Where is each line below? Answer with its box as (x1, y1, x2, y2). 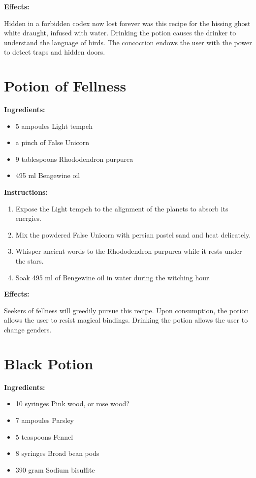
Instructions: (4, 187, 48, 197)
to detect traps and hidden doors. (4, 47, 105, 57)
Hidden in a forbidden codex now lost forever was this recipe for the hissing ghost (4, 18, 251, 28)
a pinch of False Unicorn (15, 137, 90, 148)
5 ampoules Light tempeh (15, 120, 93, 131)
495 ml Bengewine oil (15, 170, 80, 180)
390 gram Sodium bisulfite (15, 464, 95, 475)
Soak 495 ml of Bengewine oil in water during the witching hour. (15, 272, 211, 282)
